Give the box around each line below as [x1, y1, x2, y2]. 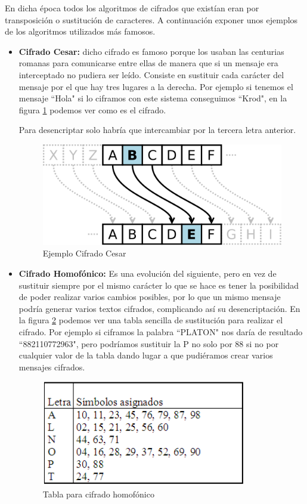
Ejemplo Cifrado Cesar [42, 247, 126, 259]
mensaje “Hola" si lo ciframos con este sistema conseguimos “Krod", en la [18, 92, 287, 104]
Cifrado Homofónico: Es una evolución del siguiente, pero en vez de [18, 267, 277, 279]
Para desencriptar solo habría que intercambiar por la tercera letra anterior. [18, 123, 296, 136]
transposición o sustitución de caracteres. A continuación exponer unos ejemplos [5, 13, 298, 26]
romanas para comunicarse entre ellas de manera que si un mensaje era [18, 57, 278, 69]
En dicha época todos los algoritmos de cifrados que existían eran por [5, 2, 259, 14]
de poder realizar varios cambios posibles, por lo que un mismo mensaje [18, 290, 281, 303]
